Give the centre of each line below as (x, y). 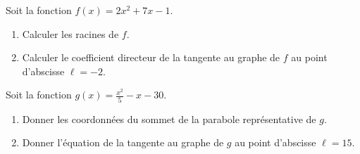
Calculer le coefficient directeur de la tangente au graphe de (151, 57)
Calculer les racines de (70, 33)
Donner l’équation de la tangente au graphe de (123, 142)
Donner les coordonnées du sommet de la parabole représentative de (169, 118)
